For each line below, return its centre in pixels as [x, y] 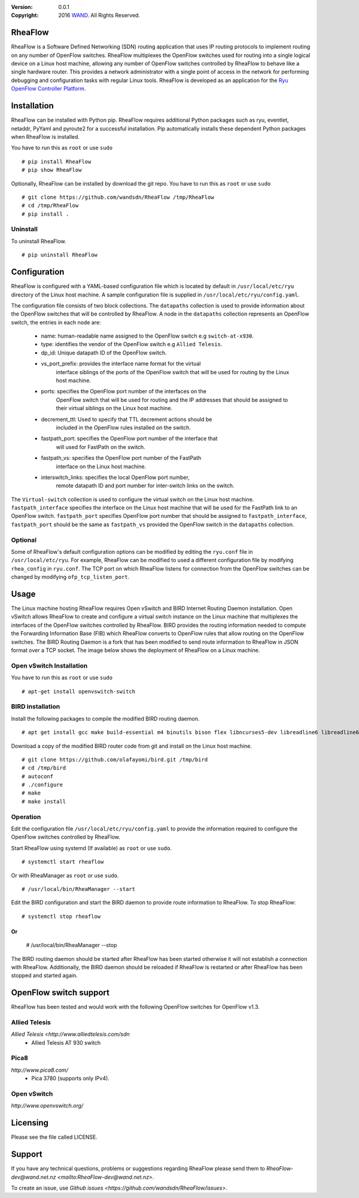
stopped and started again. [44, 975]
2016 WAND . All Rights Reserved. [99, 16]
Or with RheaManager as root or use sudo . [65, 875]
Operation [26, 817]
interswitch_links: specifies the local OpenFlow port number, [115, 477]
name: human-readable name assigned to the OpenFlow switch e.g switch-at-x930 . [147, 336]
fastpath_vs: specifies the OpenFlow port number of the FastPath [121, 458]
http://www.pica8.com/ [40, 1070]
